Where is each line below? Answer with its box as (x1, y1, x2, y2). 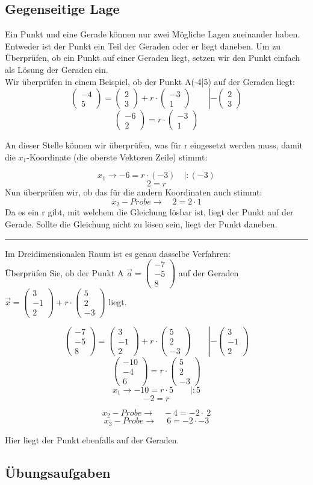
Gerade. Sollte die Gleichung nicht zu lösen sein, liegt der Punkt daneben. (5, 218, 277, 230)
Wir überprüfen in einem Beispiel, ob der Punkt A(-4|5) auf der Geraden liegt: (5, 75, 295, 87)
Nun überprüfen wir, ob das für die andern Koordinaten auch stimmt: (5, 186, 262, 198)
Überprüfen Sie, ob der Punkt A (5, 266, 124, 279)
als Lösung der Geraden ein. (5, 63, 108, 75)
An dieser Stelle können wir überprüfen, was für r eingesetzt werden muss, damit (5, 139, 303, 151)
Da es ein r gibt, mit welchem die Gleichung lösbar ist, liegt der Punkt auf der (5, 206, 294, 218)
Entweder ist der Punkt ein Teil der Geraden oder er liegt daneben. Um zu (5, 39, 281, 52)
